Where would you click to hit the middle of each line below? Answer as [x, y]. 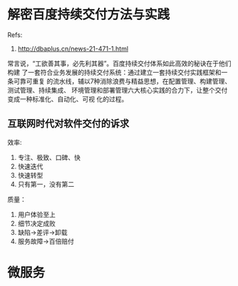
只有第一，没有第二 [46, 184]
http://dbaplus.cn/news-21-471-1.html [73, 48]
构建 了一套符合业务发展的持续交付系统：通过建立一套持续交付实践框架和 [114, 72]
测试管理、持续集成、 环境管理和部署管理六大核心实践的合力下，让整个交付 [118, 90]
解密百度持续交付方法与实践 [89, 15]
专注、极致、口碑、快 [49, 157]
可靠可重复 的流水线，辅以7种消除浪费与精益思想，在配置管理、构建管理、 [122, 81]
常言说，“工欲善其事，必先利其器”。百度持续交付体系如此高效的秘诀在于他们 [119, 63]
